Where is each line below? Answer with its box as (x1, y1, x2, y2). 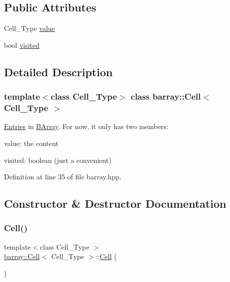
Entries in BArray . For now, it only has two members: (4, 121, 169, 132)
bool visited (4, 39, 40, 50)
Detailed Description (4, 64, 113, 79)
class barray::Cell (130, 90, 201, 103)
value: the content (4, 138, 59, 148)
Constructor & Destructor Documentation (4, 196, 227, 211)
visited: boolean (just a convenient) (4, 154, 112, 165)
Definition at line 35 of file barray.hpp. (4, 171, 121, 182)
